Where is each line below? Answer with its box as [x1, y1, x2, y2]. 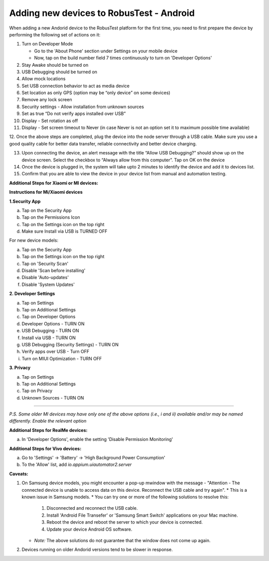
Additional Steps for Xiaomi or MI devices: [9, 180, 99, 186]
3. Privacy [9, 365, 31, 371]
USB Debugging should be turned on [21, 69, 97, 75]
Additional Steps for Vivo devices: [9, 445, 82, 451]
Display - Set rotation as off [21, 118, 78, 124]
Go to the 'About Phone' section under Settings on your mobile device [34, 48, 178, 54]
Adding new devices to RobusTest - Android [9, 7, 195, 18]
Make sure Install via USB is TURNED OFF [21, 228, 108, 234]
